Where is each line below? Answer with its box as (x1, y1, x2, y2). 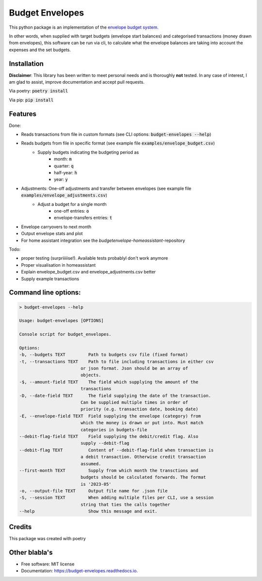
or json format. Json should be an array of (80, 365, 188, 371)
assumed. (80, 461, 101, 467)
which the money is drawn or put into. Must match (80, 420, 204, 426)
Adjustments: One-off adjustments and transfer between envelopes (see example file (21, 185, 192, 191)
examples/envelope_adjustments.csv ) (21, 192, 108, 198)
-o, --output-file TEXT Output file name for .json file (19, 488, 168, 494)
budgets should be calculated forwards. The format (80, 474, 206, 480)
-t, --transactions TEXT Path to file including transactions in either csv (19, 359, 214, 364)
